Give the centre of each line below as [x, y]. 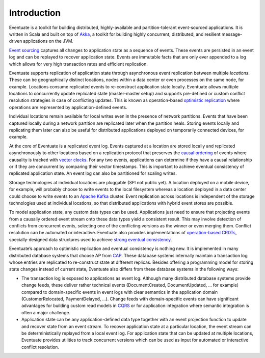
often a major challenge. [46, 312]
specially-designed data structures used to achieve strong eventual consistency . [90, 239]
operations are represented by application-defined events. [68, 107]
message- [232, 34]
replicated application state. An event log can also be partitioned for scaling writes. [93, 173]
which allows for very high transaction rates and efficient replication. [79, 64]
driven [15, 41]
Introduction [35, 13]
